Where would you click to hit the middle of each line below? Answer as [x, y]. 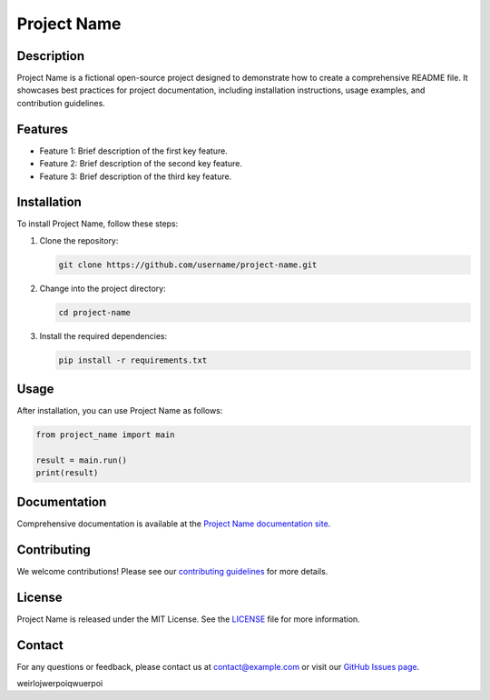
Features [42, 129]
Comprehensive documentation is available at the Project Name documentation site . [174, 524]
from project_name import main [106, 435]
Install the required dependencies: [103, 335]
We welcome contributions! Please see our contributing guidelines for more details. [172, 571]
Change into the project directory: [103, 288]
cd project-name [95, 312]
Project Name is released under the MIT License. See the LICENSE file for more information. [188, 619]
